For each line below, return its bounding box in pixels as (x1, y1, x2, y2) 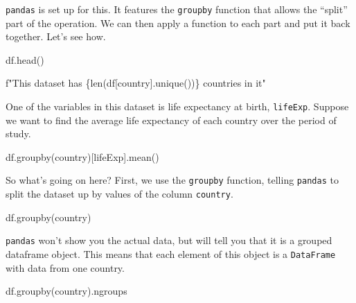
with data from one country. (6, 260, 125, 275)
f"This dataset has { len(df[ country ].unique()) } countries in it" (6, 76, 266, 90)
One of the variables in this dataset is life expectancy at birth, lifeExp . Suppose (6, 99, 349, 114)
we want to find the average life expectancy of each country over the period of (6, 112, 337, 127)
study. (6, 126, 31, 141)
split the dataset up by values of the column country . (6, 187, 233, 201)
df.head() (6, 52, 44, 67)
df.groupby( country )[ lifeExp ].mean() (6, 149, 159, 164)
